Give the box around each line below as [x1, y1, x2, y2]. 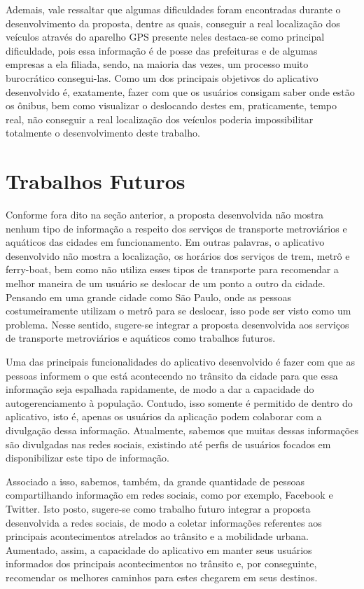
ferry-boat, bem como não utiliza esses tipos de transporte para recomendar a [6, 262, 339, 277]
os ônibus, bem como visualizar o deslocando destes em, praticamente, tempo [6, 98, 337, 113]
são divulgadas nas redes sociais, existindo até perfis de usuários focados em [6, 436, 331, 451]
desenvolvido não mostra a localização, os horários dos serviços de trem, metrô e [6, 248, 350, 263]
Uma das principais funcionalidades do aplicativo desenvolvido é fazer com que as [6, 354, 356, 368]
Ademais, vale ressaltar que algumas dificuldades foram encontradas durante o [6, 2, 341, 16]
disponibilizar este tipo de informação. [6, 450, 169, 465]
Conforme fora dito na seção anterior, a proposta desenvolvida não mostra [6, 207, 323, 222]
